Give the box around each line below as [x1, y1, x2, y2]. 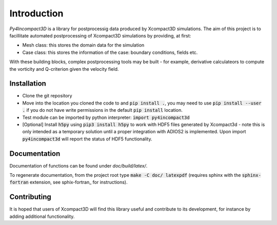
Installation [9, 79, 46, 88]
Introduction [9, 8, 64, 19]
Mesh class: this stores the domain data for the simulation [22, 42, 145, 48]
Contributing [9, 193, 51, 201]
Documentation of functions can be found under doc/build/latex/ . [9, 162, 148, 169]
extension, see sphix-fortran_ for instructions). [29, 179, 128, 186]
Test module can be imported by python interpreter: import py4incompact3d [22, 114, 190, 120]
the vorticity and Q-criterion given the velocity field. [9, 66, 119, 72]
